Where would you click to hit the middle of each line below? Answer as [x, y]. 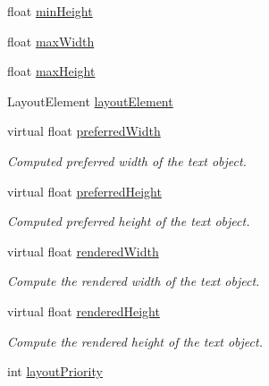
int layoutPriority [55, 371]
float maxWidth [51, 41]
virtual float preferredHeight [84, 191]
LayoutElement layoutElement [90, 101]
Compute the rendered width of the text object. [134, 281]
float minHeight [50, 11]
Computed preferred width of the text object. [127, 160]
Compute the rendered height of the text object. [135, 341]
